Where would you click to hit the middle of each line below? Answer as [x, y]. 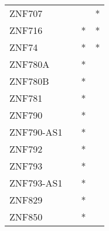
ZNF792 [26, 149]
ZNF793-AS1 [36, 183]
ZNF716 [26, 30]
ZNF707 [26, 13]
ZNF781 [26, 98]
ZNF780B [29, 81]
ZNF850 [26, 217]
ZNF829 [26, 200]
